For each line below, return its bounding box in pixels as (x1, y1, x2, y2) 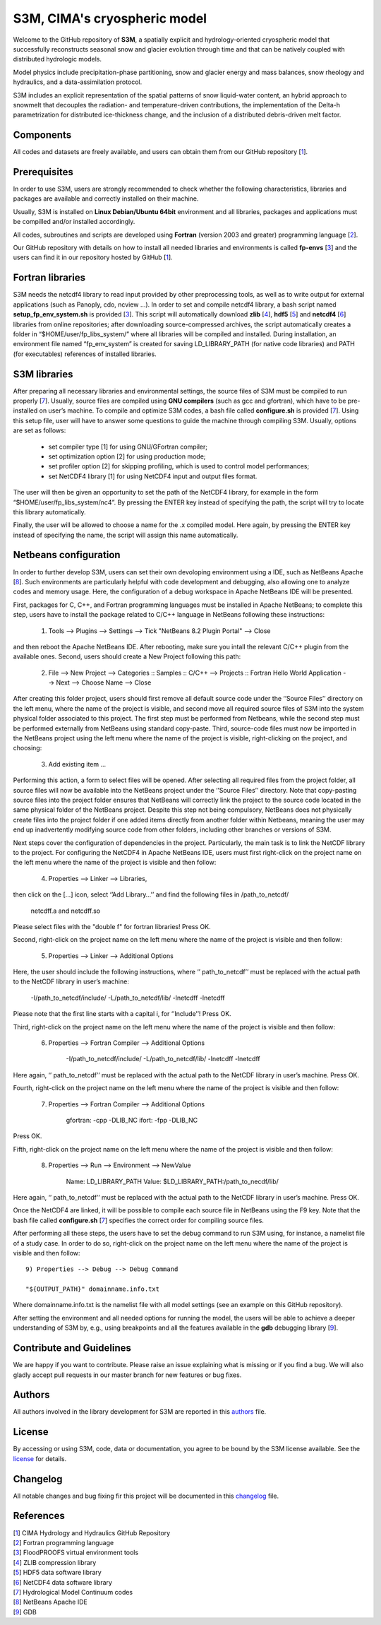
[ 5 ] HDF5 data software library (13, 1568, 102, 1577)
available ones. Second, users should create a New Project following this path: (13, 652, 241, 661)
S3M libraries (13, 368, 73, 380)
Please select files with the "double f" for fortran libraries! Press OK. (13, 922, 211, 930)
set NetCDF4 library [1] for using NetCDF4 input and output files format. (48, 472, 258, 480)
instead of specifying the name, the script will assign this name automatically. (13, 531, 238, 539)
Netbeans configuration (13, 549, 121, 561)
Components (13, 129, 72, 141)
